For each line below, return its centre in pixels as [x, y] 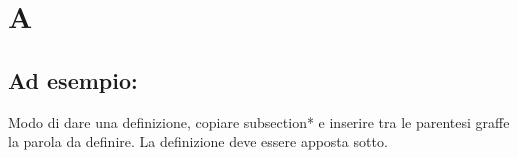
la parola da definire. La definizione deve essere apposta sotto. [198, 141]
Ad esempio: [73, 79]
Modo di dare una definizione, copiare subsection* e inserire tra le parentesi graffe [259, 121]
